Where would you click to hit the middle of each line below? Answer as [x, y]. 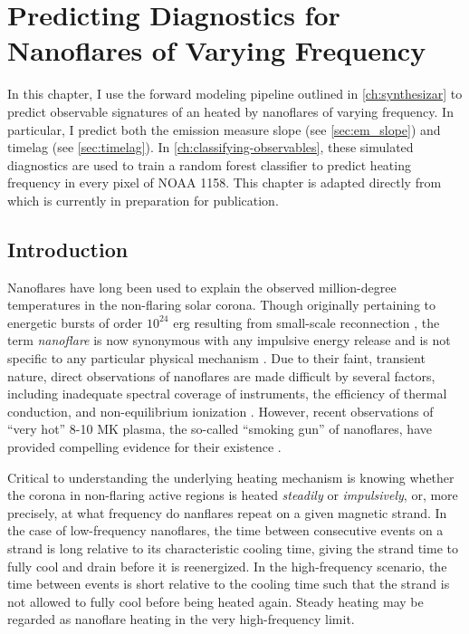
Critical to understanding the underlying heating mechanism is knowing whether [231, 477]
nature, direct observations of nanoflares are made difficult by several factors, [221, 375]
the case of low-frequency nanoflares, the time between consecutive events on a [225, 530]
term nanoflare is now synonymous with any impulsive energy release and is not [229, 340]
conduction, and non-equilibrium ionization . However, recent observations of [220, 411]
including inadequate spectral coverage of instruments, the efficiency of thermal [227, 394]
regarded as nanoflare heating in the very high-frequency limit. [181, 619]
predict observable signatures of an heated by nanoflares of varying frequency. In [230, 111]
